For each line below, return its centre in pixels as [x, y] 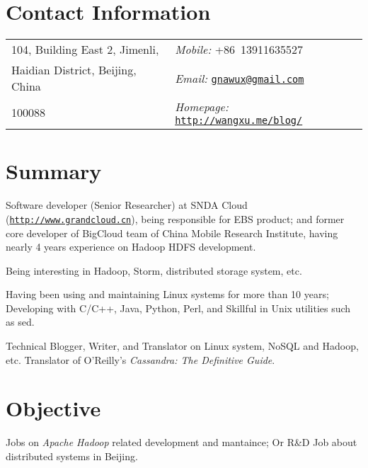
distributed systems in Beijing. [72, 456]
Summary [54, 171]
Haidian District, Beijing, [74, 70]
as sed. [20, 322]
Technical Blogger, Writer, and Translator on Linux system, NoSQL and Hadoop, [182, 346]
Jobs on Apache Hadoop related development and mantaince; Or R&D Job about [182, 442]
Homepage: [202, 107]
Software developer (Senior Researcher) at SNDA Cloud [127, 205]
